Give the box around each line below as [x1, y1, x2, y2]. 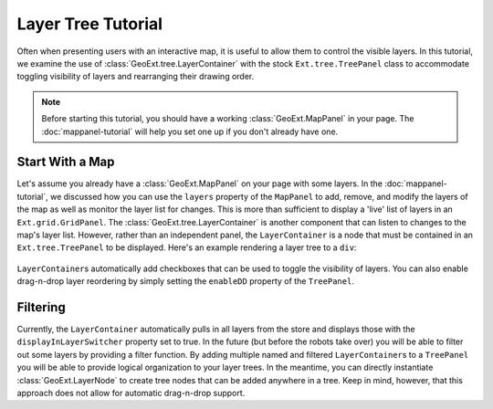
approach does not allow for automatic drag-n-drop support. [16, 388, 246, 398]
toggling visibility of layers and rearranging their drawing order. [16, 71, 255, 82]
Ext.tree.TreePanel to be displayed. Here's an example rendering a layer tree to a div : [16, 242, 357, 253]
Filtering [16, 299, 66, 315]
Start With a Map [16, 154, 115, 170]
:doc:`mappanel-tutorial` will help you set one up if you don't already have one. [41, 126, 339, 137]
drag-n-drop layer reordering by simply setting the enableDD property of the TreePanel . [16, 276, 355, 287]
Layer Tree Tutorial [16, 14, 163, 34]
